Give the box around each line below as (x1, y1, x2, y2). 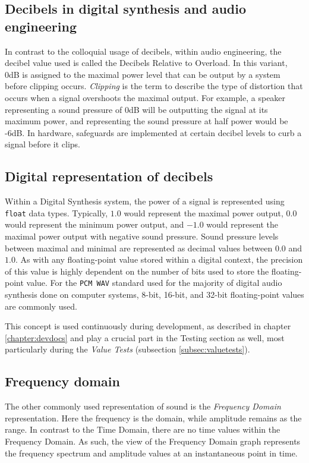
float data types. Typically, (5, 206, 108, 219)
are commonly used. (5, 300, 77, 312)
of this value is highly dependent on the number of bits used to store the (5, 264, 269, 277)
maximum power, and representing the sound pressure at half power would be (5, 115, 288, 127)
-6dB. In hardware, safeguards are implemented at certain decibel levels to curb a (5, 126, 302, 138)
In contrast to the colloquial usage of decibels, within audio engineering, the (5, 45, 282, 57)
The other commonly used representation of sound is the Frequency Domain (5, 400, 281, 412)
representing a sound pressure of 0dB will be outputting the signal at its (5, 103, 268, 115)
